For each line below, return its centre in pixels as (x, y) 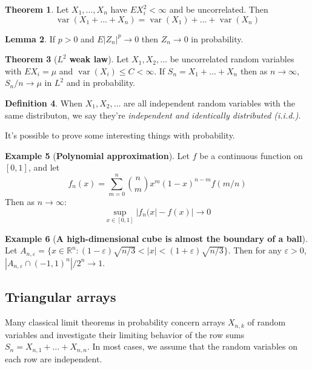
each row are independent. (54, 358)
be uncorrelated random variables (232, 59)
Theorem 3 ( (31, 59)
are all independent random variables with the (209, 103)
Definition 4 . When (44, 103)
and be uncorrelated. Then (219, 9)
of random (267, 322)
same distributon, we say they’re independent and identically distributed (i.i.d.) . (153, 115)
